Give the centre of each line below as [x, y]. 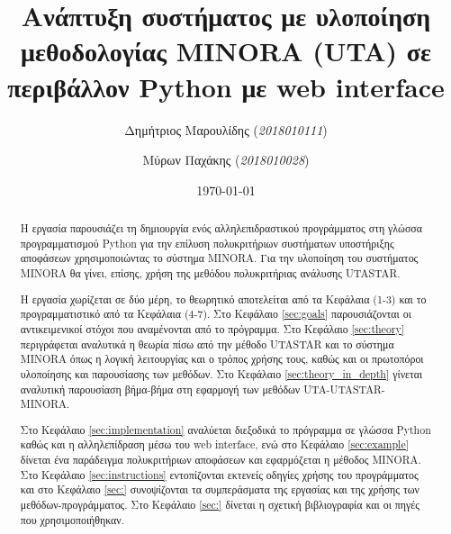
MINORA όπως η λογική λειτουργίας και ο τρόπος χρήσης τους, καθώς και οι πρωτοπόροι [222, 359]
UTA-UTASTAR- [344, 389]
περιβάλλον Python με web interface [226, 86]
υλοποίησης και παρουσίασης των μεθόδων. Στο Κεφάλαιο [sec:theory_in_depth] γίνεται [221, 373]
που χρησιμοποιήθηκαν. [72, 519]
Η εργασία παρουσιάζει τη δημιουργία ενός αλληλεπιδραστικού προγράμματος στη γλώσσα [221, 228]
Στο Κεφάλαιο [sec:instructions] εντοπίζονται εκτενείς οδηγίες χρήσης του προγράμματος [219, 474]
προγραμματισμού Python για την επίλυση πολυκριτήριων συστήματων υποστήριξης [207, 243]
